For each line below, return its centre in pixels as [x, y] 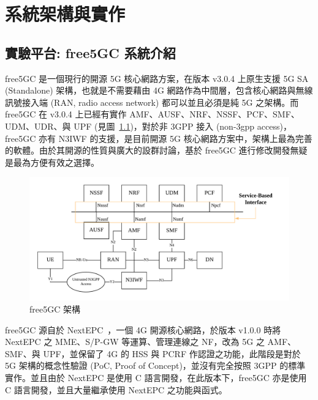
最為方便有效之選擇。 [56, 162]
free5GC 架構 [55, 309]
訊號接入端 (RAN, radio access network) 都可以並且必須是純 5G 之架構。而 [152, 102]
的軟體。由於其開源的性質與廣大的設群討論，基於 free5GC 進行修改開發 [148, 150]
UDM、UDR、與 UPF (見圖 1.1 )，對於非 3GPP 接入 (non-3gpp [130, 126]
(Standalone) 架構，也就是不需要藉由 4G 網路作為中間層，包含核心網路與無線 [159, 90]
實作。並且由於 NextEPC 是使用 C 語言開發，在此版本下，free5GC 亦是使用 [156, 377]
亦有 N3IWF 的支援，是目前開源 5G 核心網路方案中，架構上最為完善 [175, 138]
